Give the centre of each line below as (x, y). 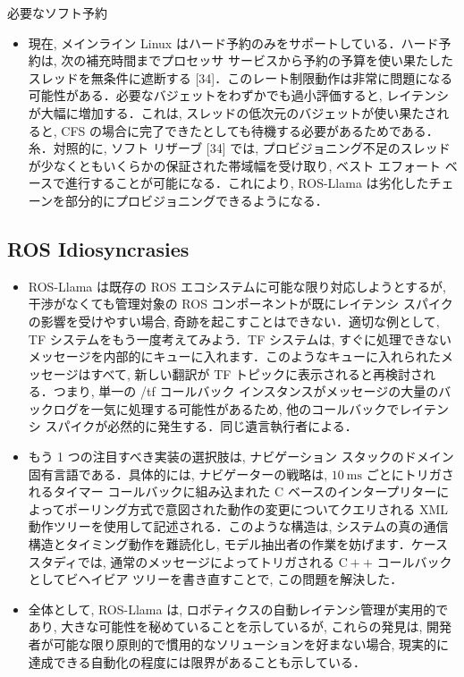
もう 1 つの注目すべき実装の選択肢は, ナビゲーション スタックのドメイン (241, 457)
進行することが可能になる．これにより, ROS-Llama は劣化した (247, 183)
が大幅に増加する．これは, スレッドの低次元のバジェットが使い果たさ (232, 112)
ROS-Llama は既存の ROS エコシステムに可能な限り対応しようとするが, (237, 286)
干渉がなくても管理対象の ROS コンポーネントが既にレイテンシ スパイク (240, 304)
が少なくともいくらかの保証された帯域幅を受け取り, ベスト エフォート (235, 165)
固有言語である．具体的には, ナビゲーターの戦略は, (178, 474)
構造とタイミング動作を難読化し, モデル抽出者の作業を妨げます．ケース (238, 544)
